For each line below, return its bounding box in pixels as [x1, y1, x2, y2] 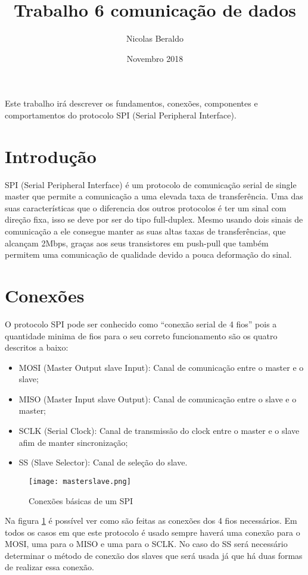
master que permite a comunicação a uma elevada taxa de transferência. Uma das [5, 190, 303, 202]
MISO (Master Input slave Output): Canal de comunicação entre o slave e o [18, 392, 297, 405]
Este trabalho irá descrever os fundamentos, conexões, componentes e [5, 97, 258, 110]
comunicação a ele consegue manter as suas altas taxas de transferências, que [5, 225, 286, 237]
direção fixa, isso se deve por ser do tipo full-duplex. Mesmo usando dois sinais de [5, 213, 303, 226]
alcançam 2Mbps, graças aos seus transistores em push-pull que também [5, 236, 269, 249]
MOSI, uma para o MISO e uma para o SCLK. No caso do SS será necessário [5, 537, 288, 550]
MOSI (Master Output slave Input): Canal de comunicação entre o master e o [18, 361, 304, 373]
